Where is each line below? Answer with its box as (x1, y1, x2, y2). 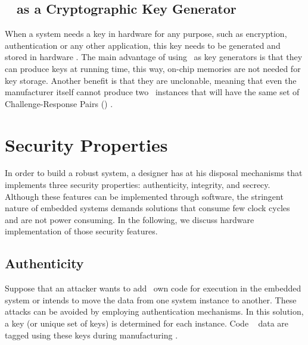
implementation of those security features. (5, 225, 158, 237)
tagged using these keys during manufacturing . (5, 328, 178, 341)
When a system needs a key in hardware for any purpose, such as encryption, (5, 27, 287, 40)
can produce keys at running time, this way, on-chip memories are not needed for (5, 62, 301, 74)
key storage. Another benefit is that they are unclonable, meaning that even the (5, 74, 297, 86)
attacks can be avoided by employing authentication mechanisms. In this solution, (5, 305, 304, 318)
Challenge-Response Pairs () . (5, 97, 113, 109)
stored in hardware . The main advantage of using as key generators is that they (5, 51, 303, 63)
